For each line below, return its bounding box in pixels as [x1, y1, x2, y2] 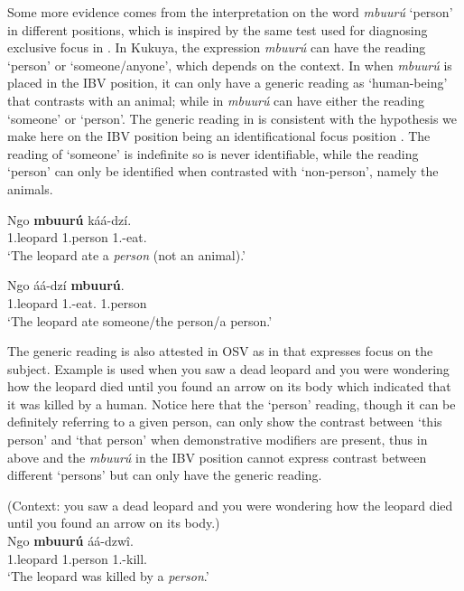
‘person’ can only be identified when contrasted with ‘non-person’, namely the [7, 162, 439, 181]
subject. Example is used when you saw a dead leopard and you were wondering [7, 359, 450, 378]
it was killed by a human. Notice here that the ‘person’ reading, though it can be [7, 394, 456, 413]
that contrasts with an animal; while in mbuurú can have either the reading [7, 90, 424, 109]
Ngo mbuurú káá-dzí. [7, 210, 132, 229]
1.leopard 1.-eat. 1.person [7, 293, 147, 312]
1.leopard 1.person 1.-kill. [7, 549, 147, 568]
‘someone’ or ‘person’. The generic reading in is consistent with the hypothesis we [7, 108, 458, 127]
